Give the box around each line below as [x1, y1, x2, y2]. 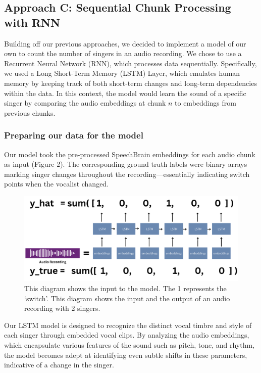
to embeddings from [175, 98, 236, 108]
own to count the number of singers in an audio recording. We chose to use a [4, 48, 242, 59]
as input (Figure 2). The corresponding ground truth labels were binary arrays [4, 159, 247, 169]
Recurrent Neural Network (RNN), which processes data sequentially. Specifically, [4, 58, 257, 68]
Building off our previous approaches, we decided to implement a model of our [4, 38, 246, 49]
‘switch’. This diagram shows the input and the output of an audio [24, 293, 230, 303]
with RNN [4, 14, 60, 30]
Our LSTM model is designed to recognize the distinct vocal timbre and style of [4, 319, 252, 330]
